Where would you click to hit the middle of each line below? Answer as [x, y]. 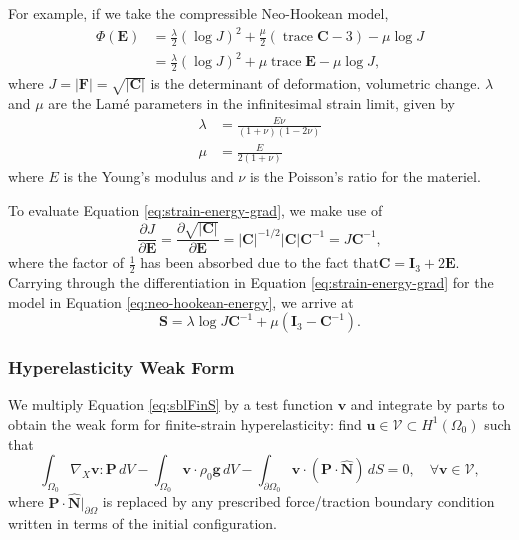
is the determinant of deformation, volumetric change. [315, 83]
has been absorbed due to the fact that [259, 262]
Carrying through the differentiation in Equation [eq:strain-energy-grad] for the [251, 281]
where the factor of [66, 262]
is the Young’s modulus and [148, 176]
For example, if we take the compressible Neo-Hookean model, [198, 13]
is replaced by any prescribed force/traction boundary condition [298, 501]
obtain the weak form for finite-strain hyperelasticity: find [185, 423]
